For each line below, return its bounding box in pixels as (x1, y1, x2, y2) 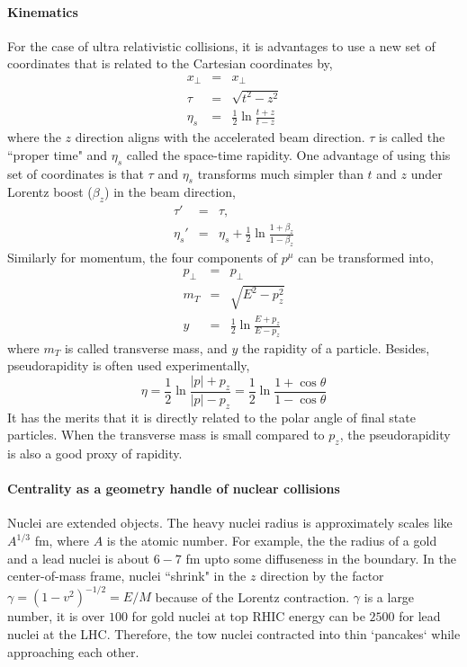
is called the (379, 128, 445, 147)
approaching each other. (7, 642, 139, 661)
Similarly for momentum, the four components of (7, 247, 278, 266)
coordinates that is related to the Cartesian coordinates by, (7, 54, 333, 73)
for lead (399, 607, 441, 626)
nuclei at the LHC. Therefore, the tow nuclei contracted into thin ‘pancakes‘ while (7, 624, 461, 643)
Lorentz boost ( (7, 182, 93, 201)
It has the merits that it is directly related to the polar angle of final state (7, 407, 416, 426)
